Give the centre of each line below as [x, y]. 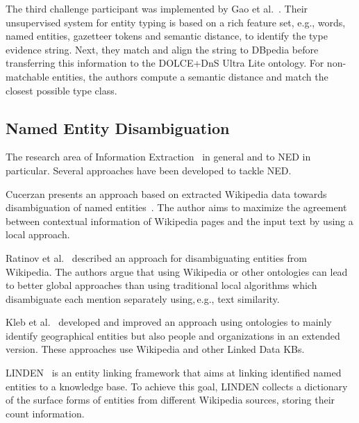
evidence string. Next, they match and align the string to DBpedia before [162, 49]
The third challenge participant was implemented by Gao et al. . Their [157, 8]
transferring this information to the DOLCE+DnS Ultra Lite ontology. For [165, 63]
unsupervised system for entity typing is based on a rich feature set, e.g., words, [176, 22]
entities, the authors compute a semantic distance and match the [190, 76]
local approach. [38, 234]
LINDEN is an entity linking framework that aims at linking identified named [174, 373]
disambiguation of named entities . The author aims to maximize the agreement [176, 207]
